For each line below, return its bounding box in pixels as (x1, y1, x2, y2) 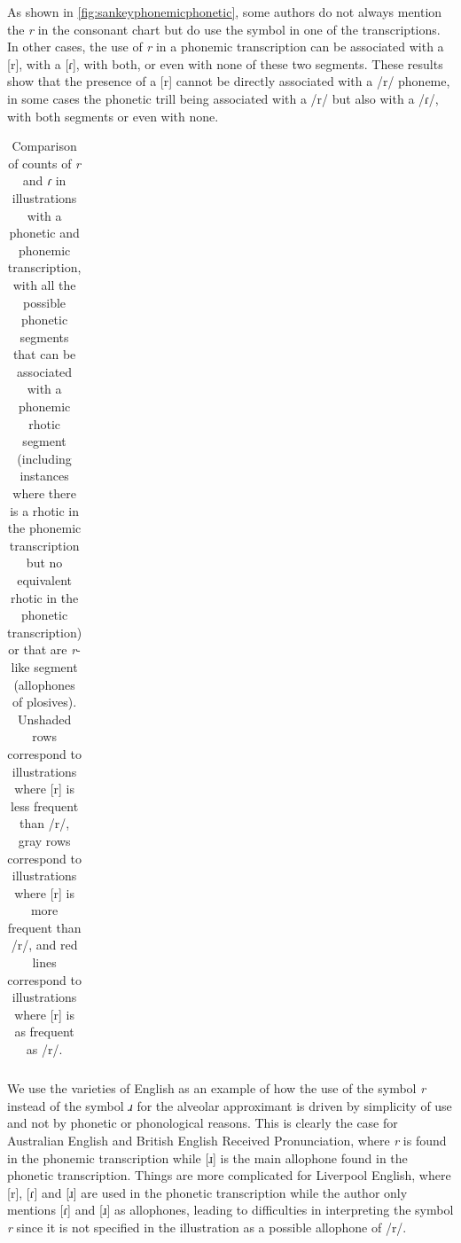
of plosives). (12, 692, 77, 711)
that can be (12, 345, 76, 364)
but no (26, 553, 63, 572)
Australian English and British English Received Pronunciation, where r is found (7, 1130, 447, 1149)
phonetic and (9, 223, 80, 242)
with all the (12, 275, 76, 293)
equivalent (17, 571, 73, 589)
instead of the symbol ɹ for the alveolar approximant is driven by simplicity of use (7, 1096, 452, 1114)
